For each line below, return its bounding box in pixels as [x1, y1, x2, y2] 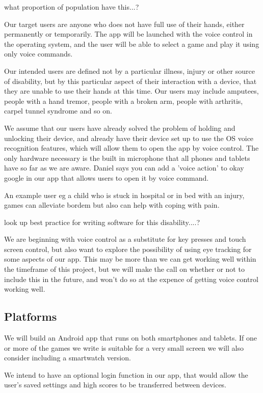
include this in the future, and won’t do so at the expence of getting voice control [4, 273, 258, 284]
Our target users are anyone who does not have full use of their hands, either [4, 18, 245, 29]
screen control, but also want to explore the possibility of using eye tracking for [4, 243, 252, 254]
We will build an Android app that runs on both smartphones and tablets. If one [4, 332, 257, 343]
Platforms [4, 308, 57, 324]
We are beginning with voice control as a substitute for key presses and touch [4, 234, 246, 244]
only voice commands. [4, 48, 73, 59]
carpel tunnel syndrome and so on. [4, 105, 112, 116]
